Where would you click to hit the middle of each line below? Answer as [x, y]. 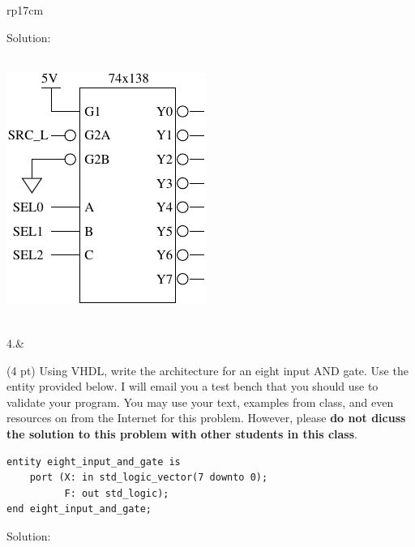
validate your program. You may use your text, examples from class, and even [200, 402]
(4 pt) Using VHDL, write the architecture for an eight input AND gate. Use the [207, 370]
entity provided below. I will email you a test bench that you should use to [193, 386]
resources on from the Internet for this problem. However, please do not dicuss [206, 418]
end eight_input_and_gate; [79, 509]
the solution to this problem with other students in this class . [182, 433]
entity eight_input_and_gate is [94, 462]
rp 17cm [25, 10]
